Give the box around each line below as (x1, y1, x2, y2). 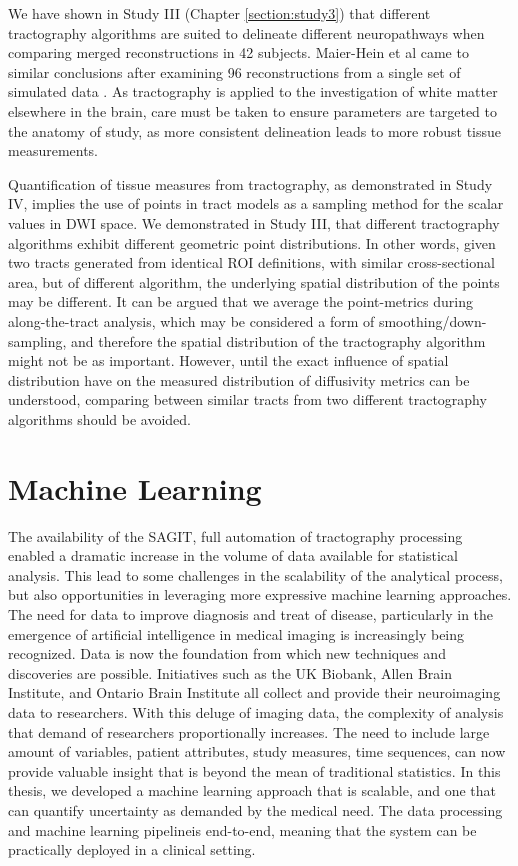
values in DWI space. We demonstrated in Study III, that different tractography (8, 212, 500, 233)
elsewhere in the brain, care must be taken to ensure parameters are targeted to (8, 100, 498, 121)
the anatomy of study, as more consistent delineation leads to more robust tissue (8, 120, 502, 141)
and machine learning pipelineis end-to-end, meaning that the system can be (8, 819, 477, 840)
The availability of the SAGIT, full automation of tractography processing (8, 525, 463, 546)
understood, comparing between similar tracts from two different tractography (8, 389, 487, 410)
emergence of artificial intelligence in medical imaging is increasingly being (8, 623, 465, 644)
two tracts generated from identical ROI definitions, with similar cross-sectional (8, 252, 495, 273)
